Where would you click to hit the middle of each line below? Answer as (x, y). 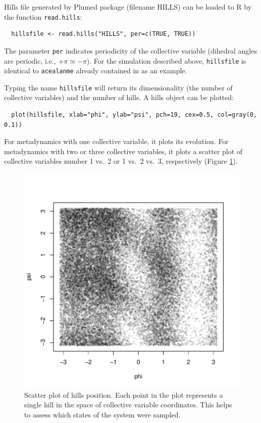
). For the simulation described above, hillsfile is (166, 60)
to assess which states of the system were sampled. (102, 414)
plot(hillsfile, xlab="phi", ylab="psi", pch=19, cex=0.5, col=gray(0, (134, 115)
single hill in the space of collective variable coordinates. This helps (128, 405)
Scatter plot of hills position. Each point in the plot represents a (124, 394)
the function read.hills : (43, 16)
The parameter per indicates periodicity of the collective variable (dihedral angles (130, 50)
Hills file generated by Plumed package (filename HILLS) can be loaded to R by (128, 7)
